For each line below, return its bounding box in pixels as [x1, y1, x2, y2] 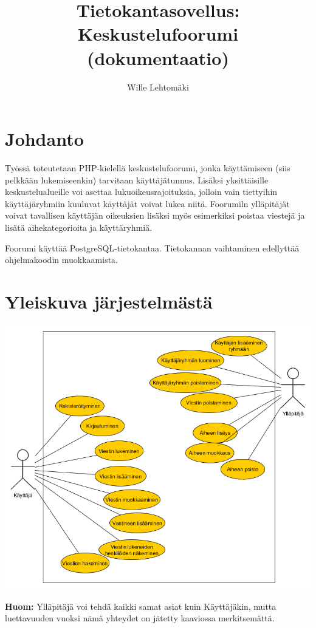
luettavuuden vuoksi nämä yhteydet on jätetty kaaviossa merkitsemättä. [5, 612, 275, 624]
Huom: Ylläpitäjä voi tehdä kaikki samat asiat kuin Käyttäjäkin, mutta [5, 599, 276, 612]
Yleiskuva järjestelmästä [5, 288, 213, 313]
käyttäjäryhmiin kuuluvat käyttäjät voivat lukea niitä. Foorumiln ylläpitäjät [5, 197, 290, 210]
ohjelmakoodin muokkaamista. [5, 253, 118, 266]
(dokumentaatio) [87, 45, 229, 70]
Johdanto [5, 126, 84, 151]
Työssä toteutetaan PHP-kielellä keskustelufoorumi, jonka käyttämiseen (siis [5, 162, 290, 174]
